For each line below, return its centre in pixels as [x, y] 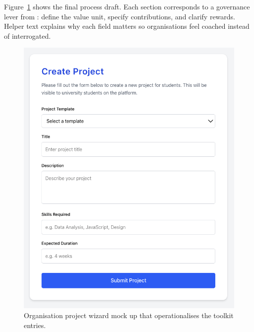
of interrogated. [28, 35]
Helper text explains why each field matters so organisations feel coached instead [127, 26]
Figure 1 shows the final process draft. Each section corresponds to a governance [127, 6]
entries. [35, 325]
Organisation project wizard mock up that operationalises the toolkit [129, 315]
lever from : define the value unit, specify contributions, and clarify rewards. [120, 16]
